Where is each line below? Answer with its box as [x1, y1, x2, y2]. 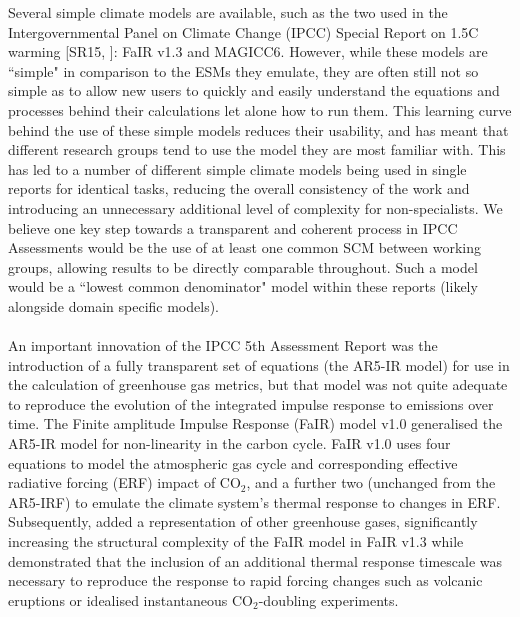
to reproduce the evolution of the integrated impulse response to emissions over [8, 393, 494, 414]
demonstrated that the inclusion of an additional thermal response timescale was [8, 550, 503, 571]
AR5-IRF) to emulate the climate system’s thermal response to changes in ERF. [8, 491, 501, 512]
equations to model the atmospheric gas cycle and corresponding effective [8, 452, 458, 473]
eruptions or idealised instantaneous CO [8, 589, 254, 610]
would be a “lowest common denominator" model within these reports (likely [8, 276, 478, 297]
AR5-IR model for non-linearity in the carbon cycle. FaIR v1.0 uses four [8, 433, 451, 454]
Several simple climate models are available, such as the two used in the [8, 2, 448, 22]
